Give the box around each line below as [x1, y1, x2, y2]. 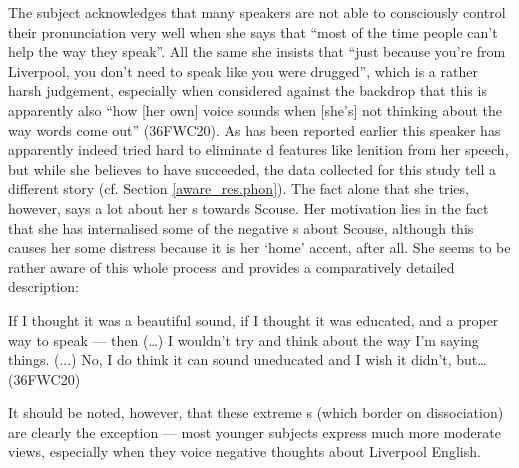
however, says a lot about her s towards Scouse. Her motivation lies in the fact [8, 197, 489, 218]
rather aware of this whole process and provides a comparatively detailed [8, 256, 455, 277]
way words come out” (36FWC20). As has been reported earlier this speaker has [8, 119, 501, 140]
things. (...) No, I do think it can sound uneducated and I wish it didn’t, [8, 349, 452, 370]
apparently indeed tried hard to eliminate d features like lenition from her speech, [8, 139, 509, 160]
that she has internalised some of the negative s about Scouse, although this [8, 217, 474, 238]
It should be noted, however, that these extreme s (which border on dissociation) [8, 402, 504, 423]
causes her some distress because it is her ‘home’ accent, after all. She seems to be [8, 237, 511, 258]
